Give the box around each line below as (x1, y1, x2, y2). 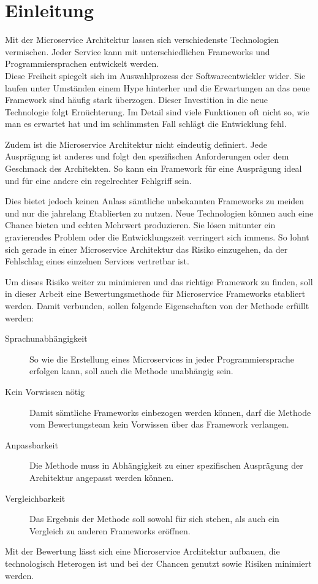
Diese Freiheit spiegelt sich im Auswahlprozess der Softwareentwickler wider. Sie (5, 69, 306, 82)
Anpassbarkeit (5, 438, 58, 451)
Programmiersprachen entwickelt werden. (5, 57, 159, 70)
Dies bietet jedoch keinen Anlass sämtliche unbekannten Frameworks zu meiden (5, 194, 305, 207)
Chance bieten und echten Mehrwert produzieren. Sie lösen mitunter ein (5, 218, 276, 231)
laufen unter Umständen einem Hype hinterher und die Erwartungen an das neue (5, 81, 310, 94)
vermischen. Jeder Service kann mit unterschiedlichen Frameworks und (5, 45, 270, 58)
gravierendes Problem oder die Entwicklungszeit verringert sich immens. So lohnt (5, 231, 309, 244)
